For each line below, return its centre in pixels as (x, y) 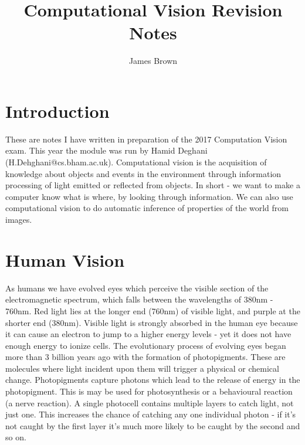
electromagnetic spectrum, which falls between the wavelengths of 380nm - (139, 299)
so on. (16, 437)
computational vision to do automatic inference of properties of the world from (147, 208)
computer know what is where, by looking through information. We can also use (149, 196)
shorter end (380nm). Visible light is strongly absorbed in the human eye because (152, 322)
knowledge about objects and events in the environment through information (143, 173)
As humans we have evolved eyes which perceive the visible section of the (137, 288)
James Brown (153, 61)
